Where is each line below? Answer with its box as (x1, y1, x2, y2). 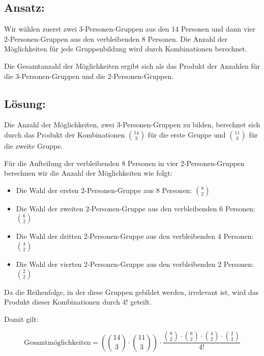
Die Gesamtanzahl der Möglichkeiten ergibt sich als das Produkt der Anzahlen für (4, 60, 260, 71)
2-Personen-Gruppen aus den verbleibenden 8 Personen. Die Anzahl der (4, 33, 228, 44)
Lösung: (4, 95, 46, 111)
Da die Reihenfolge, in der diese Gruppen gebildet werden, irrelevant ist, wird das (4, 286, 259, 297)
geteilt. (130, 296, 152, 307)
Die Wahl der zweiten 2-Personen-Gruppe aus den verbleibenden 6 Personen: (16, 203, 255, 213)
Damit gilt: (4, 313, 39, 324)
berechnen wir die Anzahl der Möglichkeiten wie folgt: (4, 168, 172, 178)
